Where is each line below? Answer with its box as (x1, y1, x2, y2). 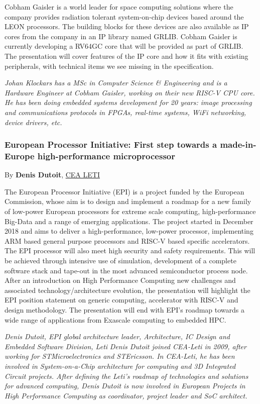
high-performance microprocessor (37, 149, 175, 162)
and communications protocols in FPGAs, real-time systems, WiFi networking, (5, 107, 246, 117)
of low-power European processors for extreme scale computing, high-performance (5, 206, 256, 217)
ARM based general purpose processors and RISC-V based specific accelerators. (5, 235, 250, 246)
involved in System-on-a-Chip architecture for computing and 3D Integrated (5, 360, 236, 371)
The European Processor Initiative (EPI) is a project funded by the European (5, 186, 244, 196)
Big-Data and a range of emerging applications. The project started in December (5, 216, 253, 226)
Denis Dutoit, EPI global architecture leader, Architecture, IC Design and (5, 331, 230, 342)
